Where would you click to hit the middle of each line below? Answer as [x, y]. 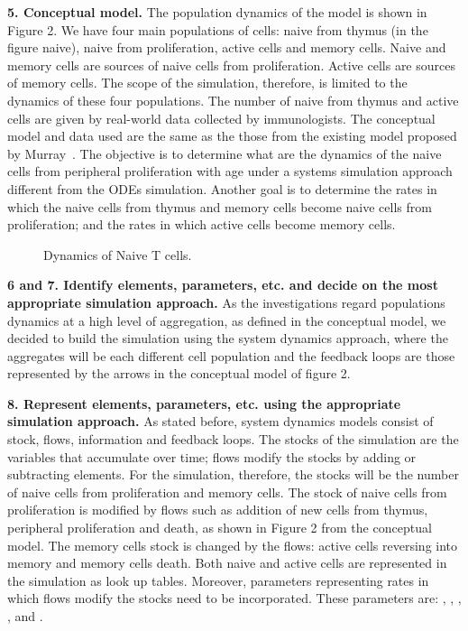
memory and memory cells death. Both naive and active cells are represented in [227, 563]
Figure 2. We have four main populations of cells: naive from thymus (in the [218, 29]
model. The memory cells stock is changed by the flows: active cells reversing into [233, 545]
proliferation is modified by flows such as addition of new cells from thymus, [218, 510]
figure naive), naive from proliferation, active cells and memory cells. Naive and [227, 47]
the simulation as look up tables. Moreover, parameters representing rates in [218, 580]
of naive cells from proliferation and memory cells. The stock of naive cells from [227, 492]
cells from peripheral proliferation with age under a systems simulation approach [230, 171]
